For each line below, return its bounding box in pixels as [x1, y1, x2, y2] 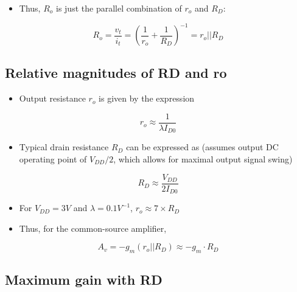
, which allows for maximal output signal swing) [113, 153, 293, 165]
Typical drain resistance [19, 141, 109, 153]
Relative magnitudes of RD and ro [5, 63, 227, 82]
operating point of [19, 153, 87, 165]
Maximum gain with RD [5, 270, 162, 289]
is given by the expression [99, 92, 195, 105]
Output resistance [19, 92, 86, 105]
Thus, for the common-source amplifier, [19, 221, 167, 234]
